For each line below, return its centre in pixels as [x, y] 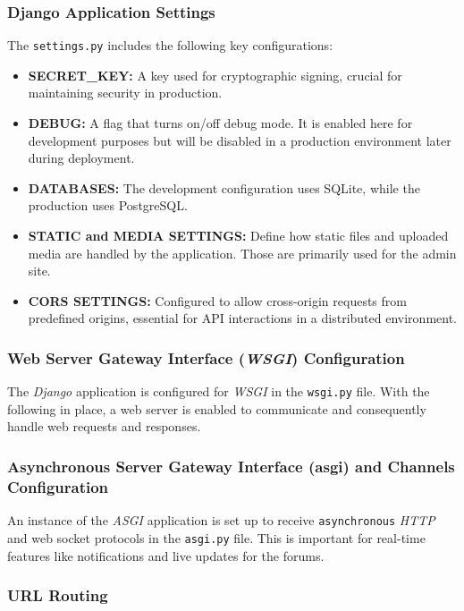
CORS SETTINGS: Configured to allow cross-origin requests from [217, 300]
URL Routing [58, 595]
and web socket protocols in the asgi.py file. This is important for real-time [216, 537]
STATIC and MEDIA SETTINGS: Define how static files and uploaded [238, 236]
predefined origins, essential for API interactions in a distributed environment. [242, 318]
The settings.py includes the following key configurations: [170, 45]
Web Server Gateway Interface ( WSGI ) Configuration [206, 357]
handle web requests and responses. [104, 426]
